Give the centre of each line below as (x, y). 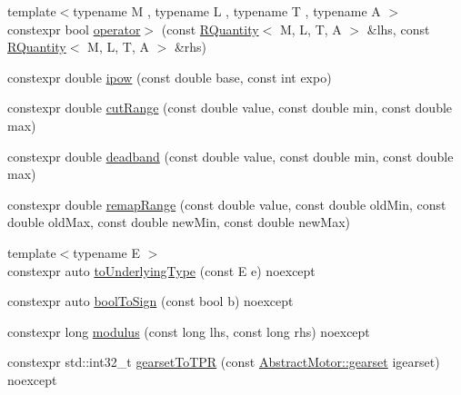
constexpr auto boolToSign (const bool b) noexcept (150, 301)
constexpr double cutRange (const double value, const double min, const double (230, 108)
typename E (107, 252)
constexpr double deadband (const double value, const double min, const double (230, 156)
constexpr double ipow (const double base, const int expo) (170, 77)
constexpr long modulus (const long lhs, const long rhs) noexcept (189, 331)
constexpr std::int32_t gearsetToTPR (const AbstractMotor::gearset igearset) (224, 362)
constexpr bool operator (74, 29)
